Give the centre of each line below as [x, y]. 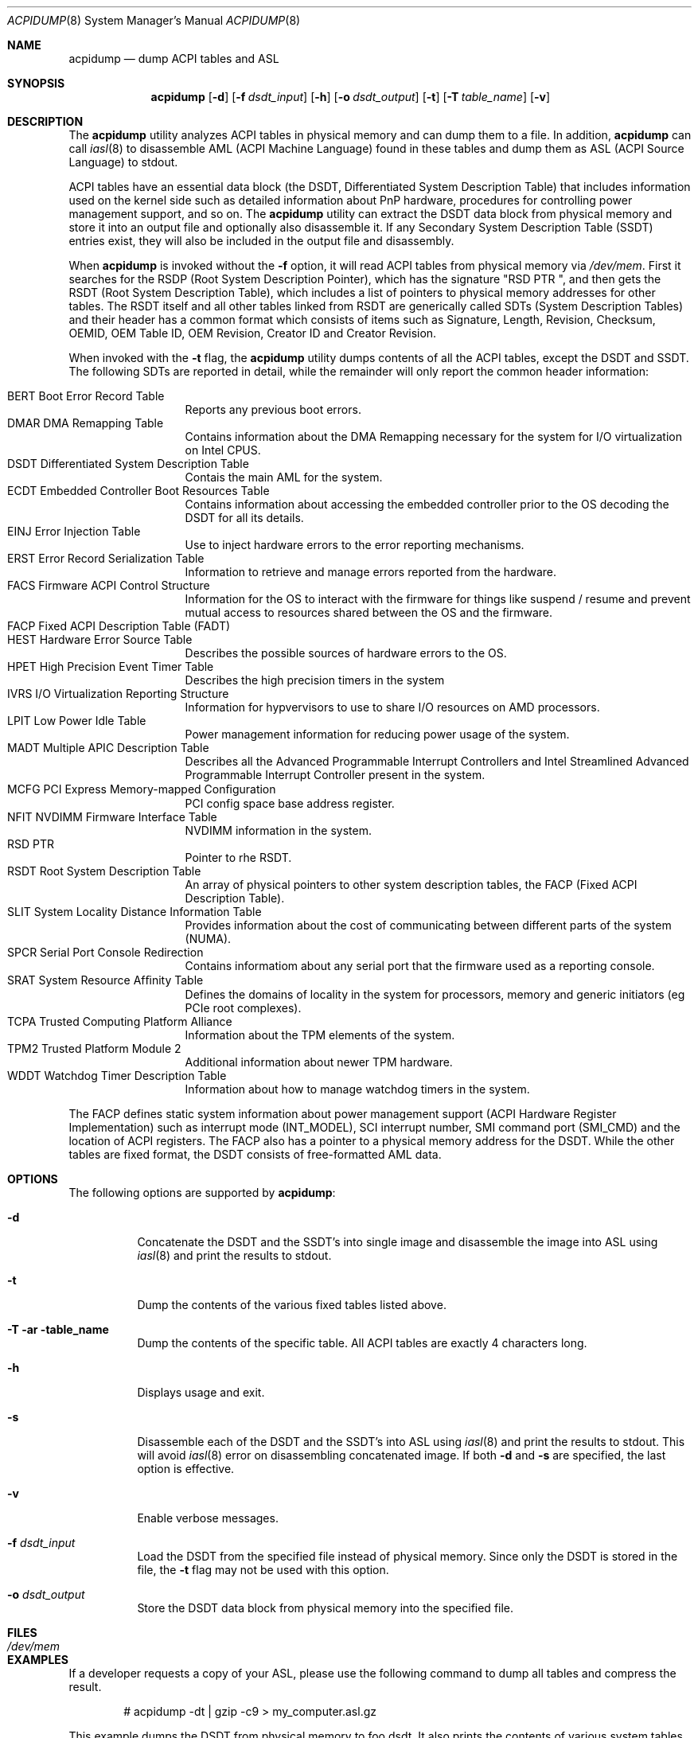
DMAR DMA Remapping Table [86, 423]
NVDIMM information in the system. [279, 830]
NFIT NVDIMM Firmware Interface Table [112, 817]
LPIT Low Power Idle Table [77, 721]
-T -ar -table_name [58, 1329]
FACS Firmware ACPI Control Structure [109, 585]
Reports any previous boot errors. [273, 409]
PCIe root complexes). [243, 1008]
